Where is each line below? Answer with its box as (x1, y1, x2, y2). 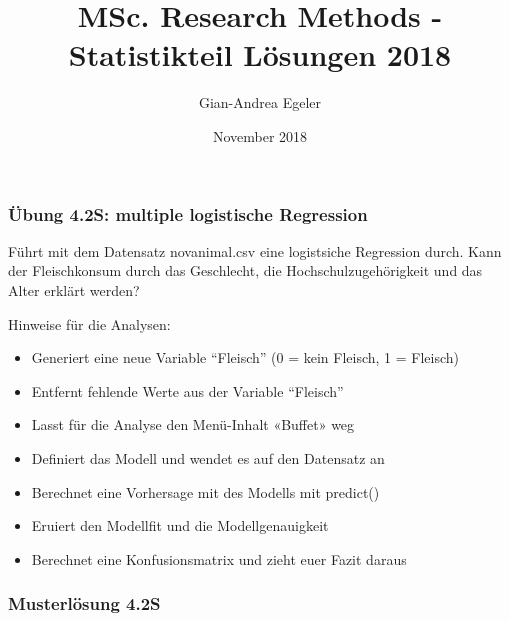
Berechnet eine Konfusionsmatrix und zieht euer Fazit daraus (31, 548, 407, 569)
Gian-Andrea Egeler (198, 92, 322, 113)
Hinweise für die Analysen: (8, 313, 171, 334)
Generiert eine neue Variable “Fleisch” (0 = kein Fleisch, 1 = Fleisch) (31, 347, 460, 368)
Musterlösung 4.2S (8, 591, 161, 616)
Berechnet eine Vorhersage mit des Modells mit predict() (31, 481, 380, 502)
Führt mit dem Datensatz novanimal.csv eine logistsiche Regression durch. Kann (8, 240, 502, 261)
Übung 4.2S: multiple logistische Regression (8, 201, 368, 226)
